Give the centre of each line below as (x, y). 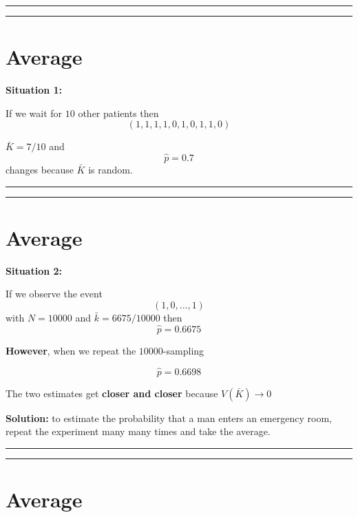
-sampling (183, 350)
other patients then (118, 113)
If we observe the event (54, 294)
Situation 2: (34, 270)
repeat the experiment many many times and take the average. (138, 431)
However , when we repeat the (71, 350)
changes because (40, 170)
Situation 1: (34, 90)
